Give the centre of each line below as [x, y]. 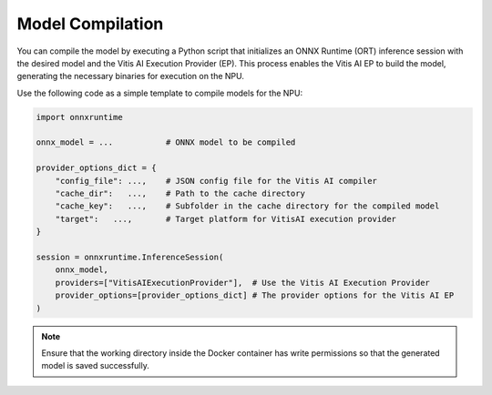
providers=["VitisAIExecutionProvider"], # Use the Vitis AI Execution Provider [242, 283]
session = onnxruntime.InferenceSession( [130, 257]
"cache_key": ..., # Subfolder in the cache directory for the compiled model [247, 206]
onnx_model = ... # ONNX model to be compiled [166, 142]
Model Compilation [90, 24]
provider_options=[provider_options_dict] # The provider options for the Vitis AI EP [255, 295]
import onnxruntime [79, 117]
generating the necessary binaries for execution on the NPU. [131, 76]
